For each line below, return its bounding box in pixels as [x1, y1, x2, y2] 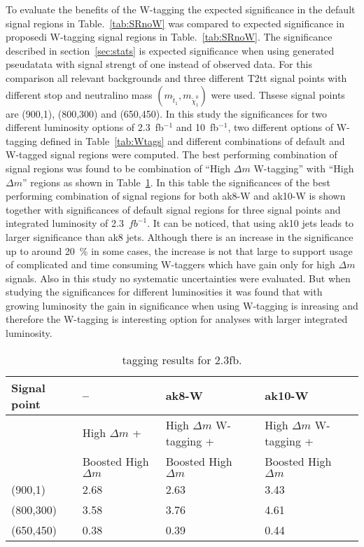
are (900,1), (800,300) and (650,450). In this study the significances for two [6, 106, 327, 120]
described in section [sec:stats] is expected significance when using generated [6, 43, 335, 57]
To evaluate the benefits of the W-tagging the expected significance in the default [6, 2, 356, 16]
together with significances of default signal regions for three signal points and [6, 202, 341, 216]
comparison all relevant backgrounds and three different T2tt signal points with [6, 70, 347, 85]
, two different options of [227, 120, 333, 134]
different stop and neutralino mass [6, 87, 153, 102]
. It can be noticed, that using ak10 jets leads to [147, 216, 354, 230]
